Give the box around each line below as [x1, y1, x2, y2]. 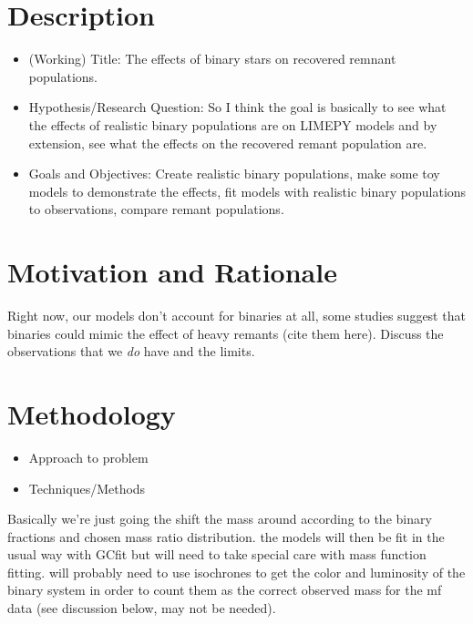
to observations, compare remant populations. [28, 199, 284, 219]
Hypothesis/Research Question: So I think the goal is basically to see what [28, 97, 447, 117]
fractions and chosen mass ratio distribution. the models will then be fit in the [7, 527, 445, 546]
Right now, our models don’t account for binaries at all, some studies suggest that [7, 306, 466, 324]
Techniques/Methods [28, 478, 146, 497]
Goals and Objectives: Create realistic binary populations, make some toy [28, 164, 440, 183]
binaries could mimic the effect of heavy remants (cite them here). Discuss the [7, 323, 444, 343]
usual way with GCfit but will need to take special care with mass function [7, 545, 427, 564]
